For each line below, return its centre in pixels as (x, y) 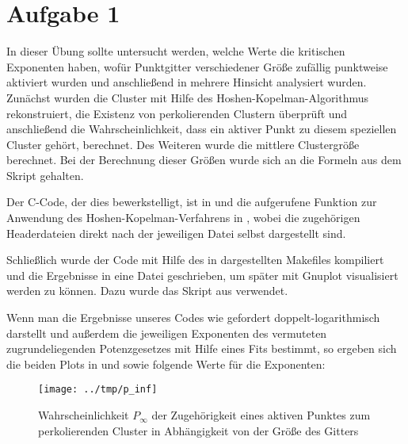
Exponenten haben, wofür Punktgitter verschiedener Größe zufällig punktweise (197, 66)
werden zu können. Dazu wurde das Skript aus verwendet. (147, 291)
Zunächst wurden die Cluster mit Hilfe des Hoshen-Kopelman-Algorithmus (188, 97)
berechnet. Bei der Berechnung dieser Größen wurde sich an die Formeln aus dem (204, 160)
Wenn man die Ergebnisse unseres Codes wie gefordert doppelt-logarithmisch (193, 318)
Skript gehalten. (45, 175)
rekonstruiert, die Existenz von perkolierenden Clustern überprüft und (177, 113)
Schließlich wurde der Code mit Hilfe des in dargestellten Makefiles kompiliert (195, 260)
